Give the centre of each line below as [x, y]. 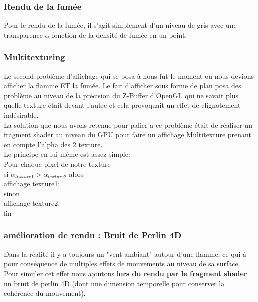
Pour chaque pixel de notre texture [57, 164]
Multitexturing [35, 57]
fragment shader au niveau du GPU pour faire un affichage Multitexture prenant [128, 135]
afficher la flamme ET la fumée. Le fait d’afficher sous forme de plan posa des [123, 86]
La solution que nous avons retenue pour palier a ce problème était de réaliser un [128, 125]
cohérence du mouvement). [45, 293]
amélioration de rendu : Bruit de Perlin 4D [93, 235]
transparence [23, 35]
